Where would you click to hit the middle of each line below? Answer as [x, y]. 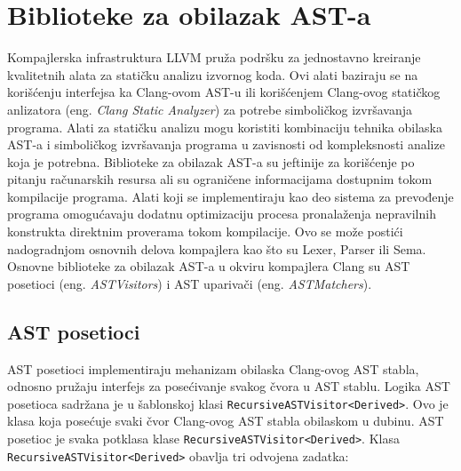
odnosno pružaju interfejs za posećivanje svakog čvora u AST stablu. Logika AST [229, 386]
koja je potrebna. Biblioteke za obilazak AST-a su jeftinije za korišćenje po [211, 161]
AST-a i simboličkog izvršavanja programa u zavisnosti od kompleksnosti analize [226, 144]
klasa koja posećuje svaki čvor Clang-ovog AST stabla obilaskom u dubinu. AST [226, 421]
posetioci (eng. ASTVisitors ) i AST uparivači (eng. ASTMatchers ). [190, 283]
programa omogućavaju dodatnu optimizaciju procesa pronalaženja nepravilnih [222, 214]
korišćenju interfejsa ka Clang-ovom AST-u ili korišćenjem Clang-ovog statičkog [224, 92]
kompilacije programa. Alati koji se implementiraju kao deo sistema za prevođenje [230, 196]
